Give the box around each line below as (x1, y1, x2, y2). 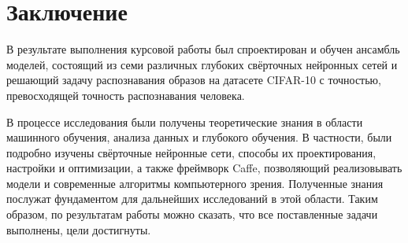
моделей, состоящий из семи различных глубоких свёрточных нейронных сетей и (6, 56, 398, 72)
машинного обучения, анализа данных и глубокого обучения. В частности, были (6, 129, 392, 145)
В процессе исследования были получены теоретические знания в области (6, 113, 363, 130)
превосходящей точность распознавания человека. (6, 87, 245, 103)
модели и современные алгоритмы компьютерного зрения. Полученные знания (6, 175, 384, 191)
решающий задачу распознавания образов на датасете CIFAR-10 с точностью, (6, 72, 381, 88)
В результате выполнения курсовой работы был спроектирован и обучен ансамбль (6, 41, 400, 57)
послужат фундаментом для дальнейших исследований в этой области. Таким (6, 190, 378, 207)
